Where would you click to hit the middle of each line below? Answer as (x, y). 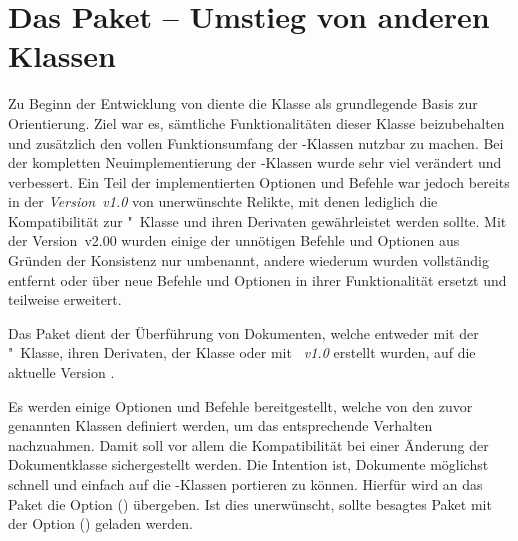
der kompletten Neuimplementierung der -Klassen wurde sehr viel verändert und (255, 162)
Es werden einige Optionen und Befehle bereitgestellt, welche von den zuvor (240, 405)
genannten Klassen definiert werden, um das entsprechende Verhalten (220, 425)
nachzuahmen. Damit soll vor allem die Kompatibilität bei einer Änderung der (248, 444)
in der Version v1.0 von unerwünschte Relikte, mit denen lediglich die (223, 201)
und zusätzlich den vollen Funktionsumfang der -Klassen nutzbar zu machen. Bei (256, 142)
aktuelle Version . (61, 372)
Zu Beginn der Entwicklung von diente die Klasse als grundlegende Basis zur (243, 103)
